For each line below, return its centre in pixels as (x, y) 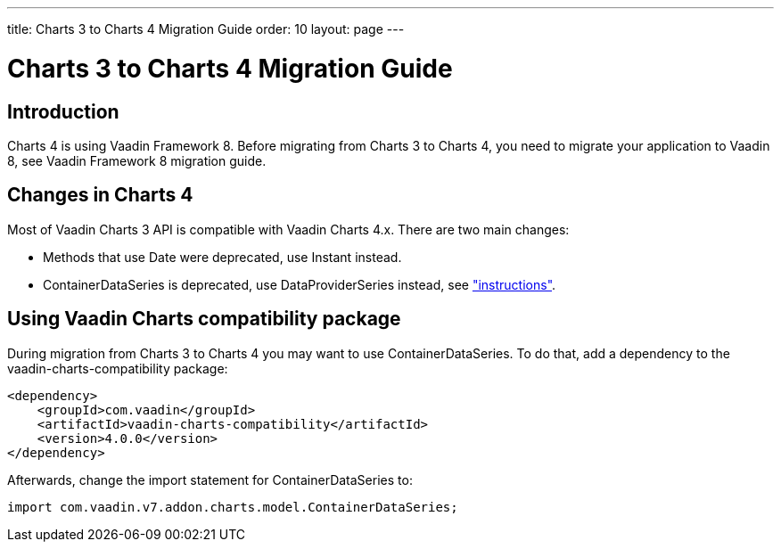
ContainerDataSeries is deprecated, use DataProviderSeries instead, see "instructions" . (300, 284)
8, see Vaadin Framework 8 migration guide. (137, 160)
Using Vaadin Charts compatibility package (204, 319)
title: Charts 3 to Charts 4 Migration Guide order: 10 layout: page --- (206, 29)
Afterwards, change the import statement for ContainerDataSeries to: (210, 479)
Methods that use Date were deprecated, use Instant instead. (222, 257)
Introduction (63, 111)
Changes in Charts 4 (100, 195)
